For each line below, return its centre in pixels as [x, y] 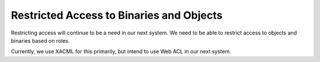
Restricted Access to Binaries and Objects [117, 15]
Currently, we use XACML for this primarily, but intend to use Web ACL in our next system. [121, 51]
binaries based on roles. [41, 40]
